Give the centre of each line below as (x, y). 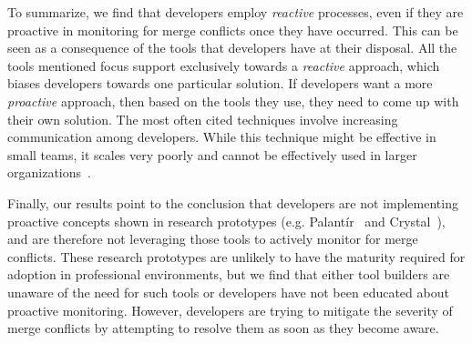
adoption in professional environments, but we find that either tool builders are (229, 274)
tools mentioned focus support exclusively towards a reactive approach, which (224, 65)
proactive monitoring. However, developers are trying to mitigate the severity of (230, 310)
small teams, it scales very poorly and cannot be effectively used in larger (212, 154)
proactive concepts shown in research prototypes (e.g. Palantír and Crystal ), (226, 221)
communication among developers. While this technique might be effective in (222, 137)
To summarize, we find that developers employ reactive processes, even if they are (236, 12)
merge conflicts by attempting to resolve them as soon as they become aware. (223, 328)
